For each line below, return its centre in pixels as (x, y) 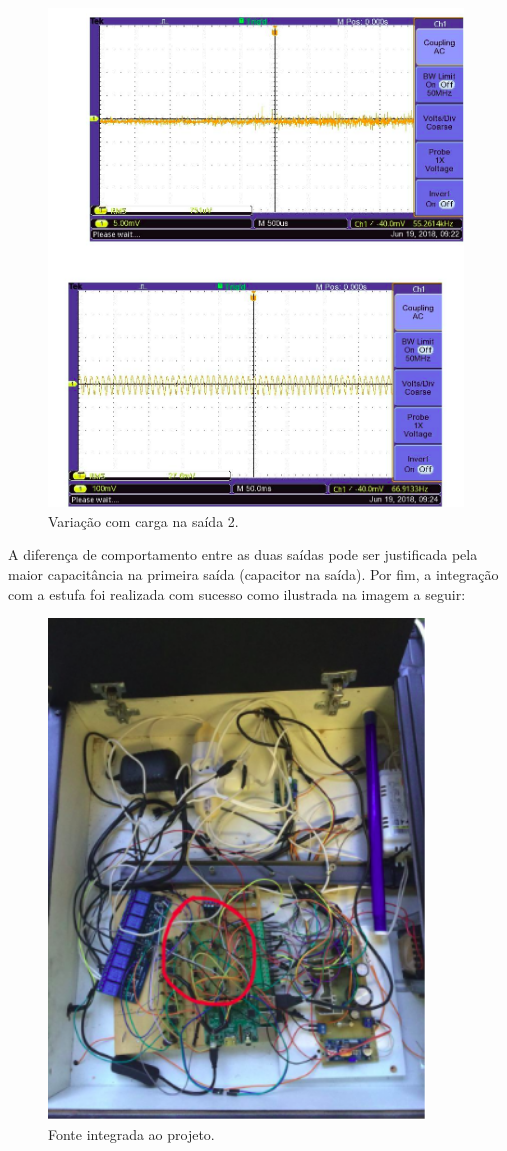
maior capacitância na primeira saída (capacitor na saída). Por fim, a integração (253, 574)
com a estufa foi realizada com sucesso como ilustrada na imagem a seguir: (237, 593)
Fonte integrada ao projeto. (131, 1133)
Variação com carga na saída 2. (143, 520)
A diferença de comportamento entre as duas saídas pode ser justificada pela (243, 554)
